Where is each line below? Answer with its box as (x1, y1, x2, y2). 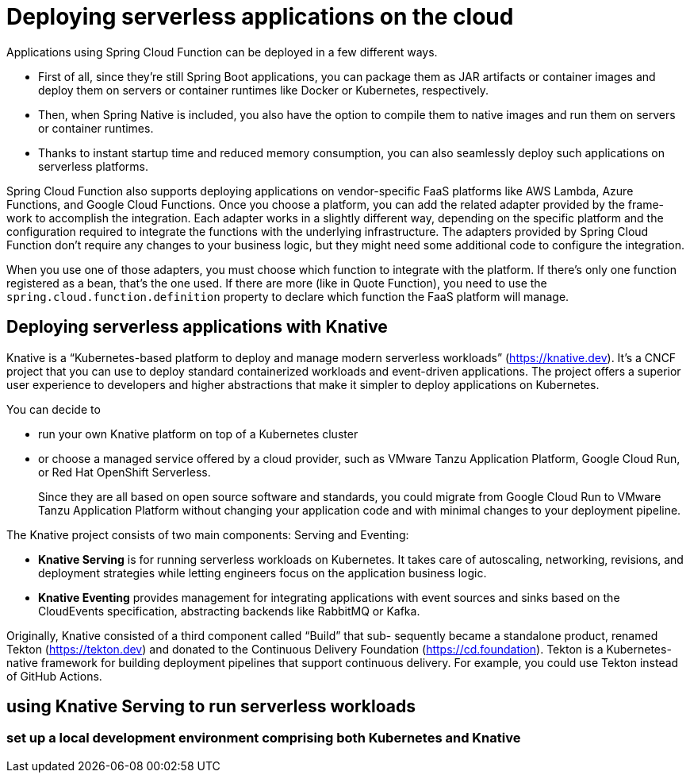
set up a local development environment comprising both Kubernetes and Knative (6, 730, 521, 746)
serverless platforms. (38, 159, 148, 173)
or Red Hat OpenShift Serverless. (38, 465, 211, 479)
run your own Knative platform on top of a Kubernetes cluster (38, 426, 358, 441)
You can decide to (6, 402, 101, 416)
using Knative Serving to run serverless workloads (6, 696, 416, 717)
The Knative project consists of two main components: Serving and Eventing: (6, 527, 409, 542)
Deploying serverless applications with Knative (6, 317, 388, 337)
